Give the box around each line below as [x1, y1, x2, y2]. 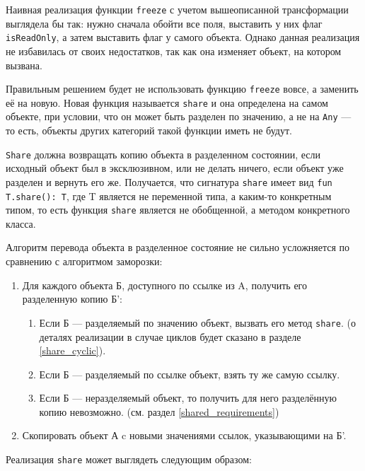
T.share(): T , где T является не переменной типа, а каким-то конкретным [6, 188, 332, 203]
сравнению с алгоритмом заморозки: [6, 254, 163, 269]
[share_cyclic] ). [39, 343, 106, 358]
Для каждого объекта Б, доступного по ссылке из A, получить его [22, 277, 307, 292]
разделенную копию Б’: [22, 291, 122, 306]
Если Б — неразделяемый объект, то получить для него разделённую [39, 390, 337, 405]
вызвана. [6, 57, 42, 72]
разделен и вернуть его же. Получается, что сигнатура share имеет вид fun [6, 174, 332, 189]
